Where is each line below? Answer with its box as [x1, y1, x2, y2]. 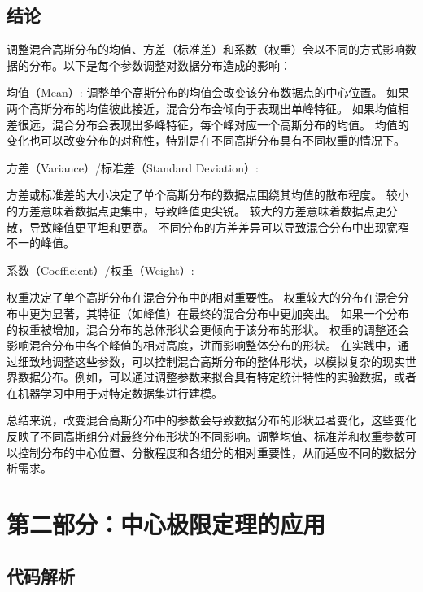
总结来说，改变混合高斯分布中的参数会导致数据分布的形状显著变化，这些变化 [7, 411, 416, 429]
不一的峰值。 [7, 234, 75, 251]
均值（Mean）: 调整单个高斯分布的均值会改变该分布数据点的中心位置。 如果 [7, 84, 410, 101]
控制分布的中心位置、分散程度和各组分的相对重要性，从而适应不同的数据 [17, 443, 405, 460]
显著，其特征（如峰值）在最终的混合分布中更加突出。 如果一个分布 [51, 304, 409, 321]
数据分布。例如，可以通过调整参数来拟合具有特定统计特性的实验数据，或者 [17, 368, 416, 385]
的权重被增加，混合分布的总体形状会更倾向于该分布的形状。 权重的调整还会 [7, 320, 409, 337]
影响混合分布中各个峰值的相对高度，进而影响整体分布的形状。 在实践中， [7, 337, 398, 354]
